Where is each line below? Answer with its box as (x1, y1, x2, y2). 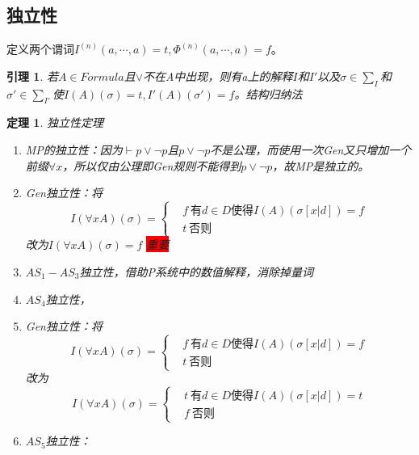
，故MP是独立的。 (272, 157, 370, 174)
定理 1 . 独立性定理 (6, 114, 103, 131)
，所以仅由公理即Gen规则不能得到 (62, 157, 241, 174)
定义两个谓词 (6, 40, 74, 57)
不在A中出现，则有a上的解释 (142, 67, 293, 84)
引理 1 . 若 (6, 67, 58, 84)
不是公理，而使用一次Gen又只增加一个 (210, 141, 412, 158)
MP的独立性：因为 (25, 141, 123, 158)
